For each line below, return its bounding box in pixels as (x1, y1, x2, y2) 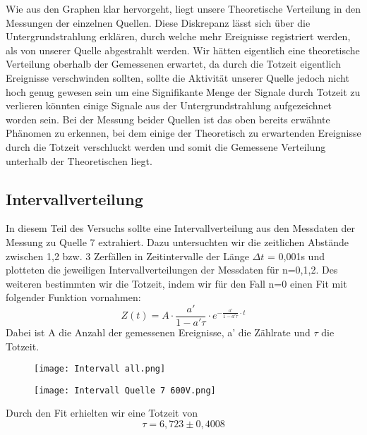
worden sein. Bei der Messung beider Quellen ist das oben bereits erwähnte (6, 111, 330, 126)
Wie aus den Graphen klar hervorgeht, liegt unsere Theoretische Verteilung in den (6, 1, 361, 16)
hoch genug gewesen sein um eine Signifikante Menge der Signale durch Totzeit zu (6, 84, 361, 99)
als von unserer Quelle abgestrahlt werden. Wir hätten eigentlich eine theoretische (6, 42, 360, 57)
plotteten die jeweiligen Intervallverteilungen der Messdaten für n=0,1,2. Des (6, 262, 338, 277)
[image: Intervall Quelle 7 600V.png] (34, 385, 216, 396)
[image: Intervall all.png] (34, 364, 166, 374)
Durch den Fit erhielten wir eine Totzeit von (6, 405, 198, 420)
